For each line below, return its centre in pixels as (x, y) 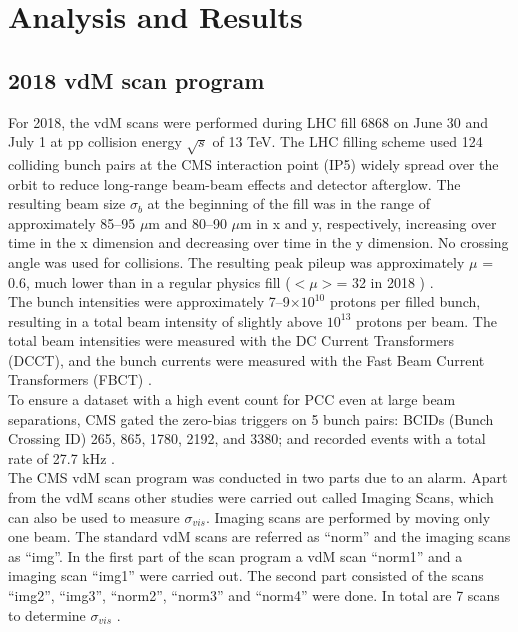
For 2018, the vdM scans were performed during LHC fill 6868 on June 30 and (248, 121)
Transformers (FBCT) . (80, 379)
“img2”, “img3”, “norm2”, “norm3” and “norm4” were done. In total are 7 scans (254, 595)
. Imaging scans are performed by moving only (348, 516)
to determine (47, 614)
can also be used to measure (94, 516)
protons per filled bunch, (405, 301)
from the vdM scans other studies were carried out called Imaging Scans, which (251, 497)
